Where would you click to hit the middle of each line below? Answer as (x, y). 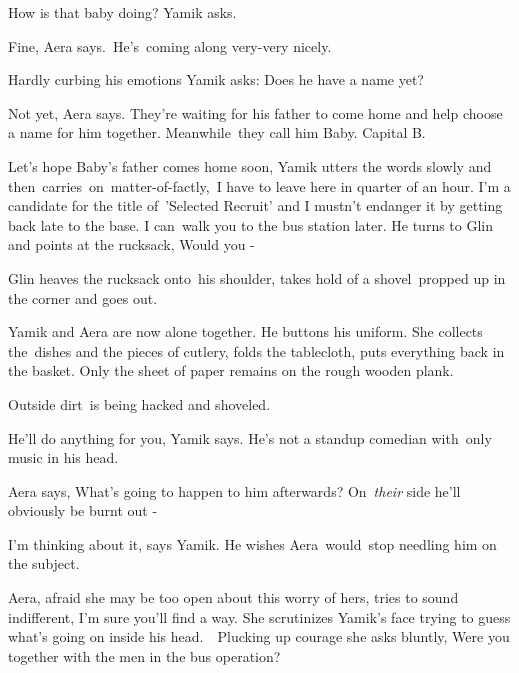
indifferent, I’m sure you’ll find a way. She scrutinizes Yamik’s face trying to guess (259, 616)
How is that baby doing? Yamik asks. (122, 12)
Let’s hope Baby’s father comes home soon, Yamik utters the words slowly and (250, 165)
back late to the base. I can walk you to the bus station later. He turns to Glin (251, 224)
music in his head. (63, 457)
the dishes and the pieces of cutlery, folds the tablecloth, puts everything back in (256, 350)
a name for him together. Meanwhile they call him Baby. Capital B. (217, 132)
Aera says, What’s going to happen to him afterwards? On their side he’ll (234, 490)
